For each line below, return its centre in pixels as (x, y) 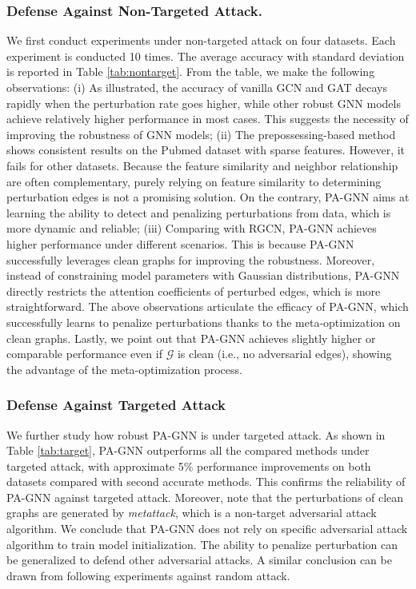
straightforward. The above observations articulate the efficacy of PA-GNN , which (208, 306)
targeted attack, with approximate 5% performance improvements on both (189, 466)
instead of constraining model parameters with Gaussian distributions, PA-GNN (203, 275)
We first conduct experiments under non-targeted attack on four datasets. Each (201, 40)
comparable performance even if (84, 354)
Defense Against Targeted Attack (116, 405)
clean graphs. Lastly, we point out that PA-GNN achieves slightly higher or (191, 338)
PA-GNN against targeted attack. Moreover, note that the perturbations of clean (205, 497)
